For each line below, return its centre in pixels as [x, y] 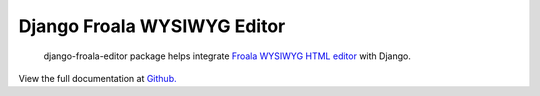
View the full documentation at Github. [97, 78]
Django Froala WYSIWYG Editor [152, 26]
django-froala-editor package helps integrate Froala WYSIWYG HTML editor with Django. [227, 56]
